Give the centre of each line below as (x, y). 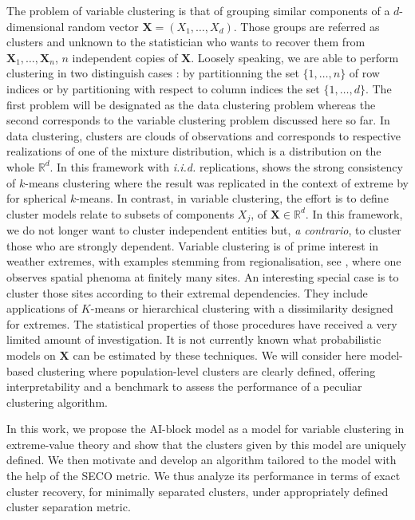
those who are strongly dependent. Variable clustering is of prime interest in (193, 245)
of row (364, 73)
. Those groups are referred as (306, 26)
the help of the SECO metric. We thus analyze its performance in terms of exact (204, 476)
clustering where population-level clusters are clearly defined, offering (206, 370)
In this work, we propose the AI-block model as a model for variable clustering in (206, 429)
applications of (42, 308)
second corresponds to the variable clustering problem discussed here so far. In (198, 120)
